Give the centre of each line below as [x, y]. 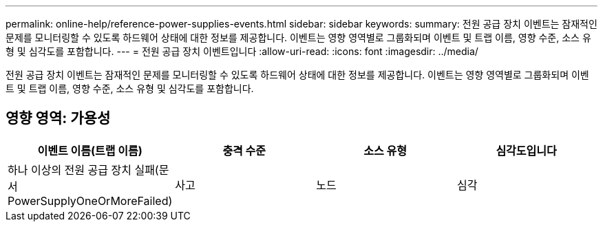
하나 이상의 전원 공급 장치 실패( [83, 170]
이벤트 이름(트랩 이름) [90, 150]
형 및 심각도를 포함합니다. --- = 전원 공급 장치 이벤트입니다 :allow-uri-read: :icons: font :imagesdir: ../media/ [242, 51]
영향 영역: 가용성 [58, 118]
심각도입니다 [526, 150]
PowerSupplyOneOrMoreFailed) [90, 201]
